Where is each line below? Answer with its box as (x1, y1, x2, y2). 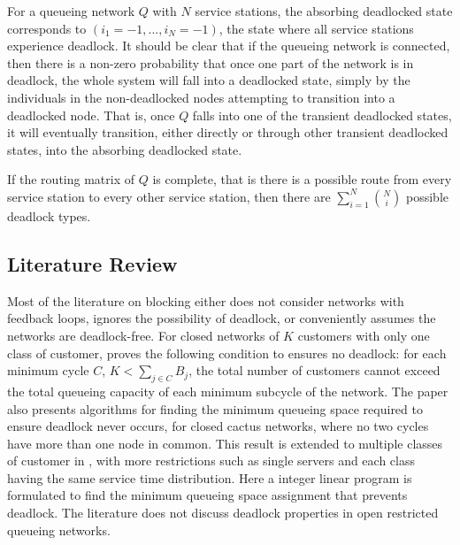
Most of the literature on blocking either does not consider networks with (7, 291, 404, 310)
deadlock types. (7, 206, 91, 225)
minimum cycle (7, 361, 89, 380)
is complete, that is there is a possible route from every (152, 170, 452, 188)
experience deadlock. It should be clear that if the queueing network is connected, (7, 36, 450, 55)
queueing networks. (7, 520, 111, 539)
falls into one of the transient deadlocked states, (192, 105, 452, 124)
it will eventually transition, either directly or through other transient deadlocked (7, 123, 448, 142)
